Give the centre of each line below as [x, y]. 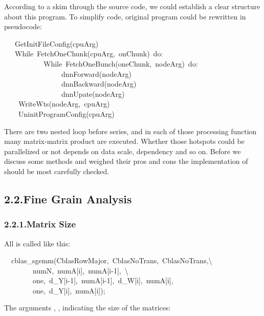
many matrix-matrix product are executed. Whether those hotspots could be [124, 141]
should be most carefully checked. [57, 171]
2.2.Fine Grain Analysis [68, 198]
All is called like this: [37, 243]
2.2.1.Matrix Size [40, 224]
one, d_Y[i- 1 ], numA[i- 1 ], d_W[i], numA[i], [103, 280]
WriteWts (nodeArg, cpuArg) [64, 104]
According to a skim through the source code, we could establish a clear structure [132, 6]
